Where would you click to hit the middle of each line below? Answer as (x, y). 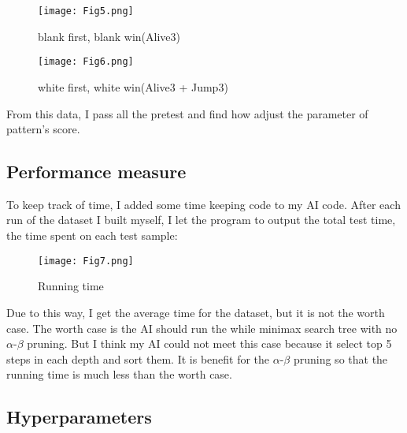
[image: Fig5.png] (86, 11)
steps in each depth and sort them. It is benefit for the (138, 358)
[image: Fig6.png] (86, 62)
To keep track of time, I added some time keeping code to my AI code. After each (203, 204)
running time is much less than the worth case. (119, 374)
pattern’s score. (43, 129)
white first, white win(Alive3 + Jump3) (133, 86)
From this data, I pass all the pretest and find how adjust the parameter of (187, 113)
